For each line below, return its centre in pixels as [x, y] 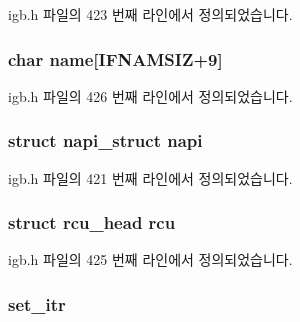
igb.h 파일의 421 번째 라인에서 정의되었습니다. [150, 177]
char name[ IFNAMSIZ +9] [115, 58]
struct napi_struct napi [105, 140]
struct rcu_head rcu [92, 222]
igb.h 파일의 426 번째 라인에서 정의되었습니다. [150, 95]
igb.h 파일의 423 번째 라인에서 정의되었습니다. [150, 14]
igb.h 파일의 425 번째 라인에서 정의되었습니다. [150, 259]
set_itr [37, 303]
